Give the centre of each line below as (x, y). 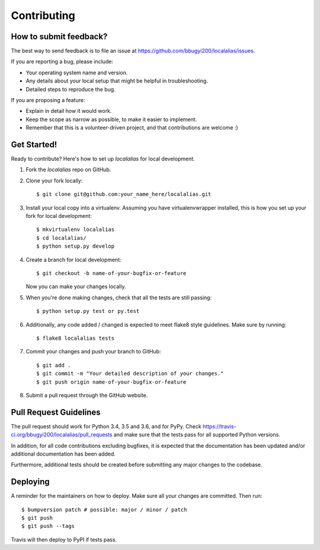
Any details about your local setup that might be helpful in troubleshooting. (117, 81)
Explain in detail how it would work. (69, 111)
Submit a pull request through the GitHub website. (87, 395)
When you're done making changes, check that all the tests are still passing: (119, 298)
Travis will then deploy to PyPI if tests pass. (64, 539)
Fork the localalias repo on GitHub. (68, 170)
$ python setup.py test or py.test (88, 311)
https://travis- (219, 426)
